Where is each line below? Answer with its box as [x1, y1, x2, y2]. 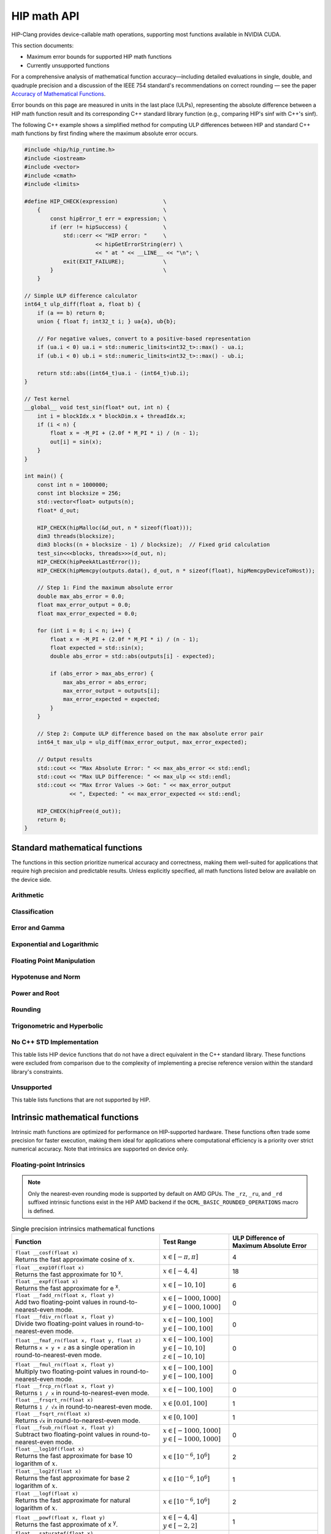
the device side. [11, 876, 52, 883]
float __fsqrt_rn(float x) [15, 1410, 91, 1417]
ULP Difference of [232, 1234, 285, 1243]
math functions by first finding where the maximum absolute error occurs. [11, 129, 199, 137]
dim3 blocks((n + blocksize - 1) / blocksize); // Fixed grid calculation [37, 541, 270, 549]
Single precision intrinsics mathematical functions [11, 1225, 155, 1233]
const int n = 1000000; [37, 481, 108, 488]
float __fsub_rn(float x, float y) [15, 1424, 115, 1431]
